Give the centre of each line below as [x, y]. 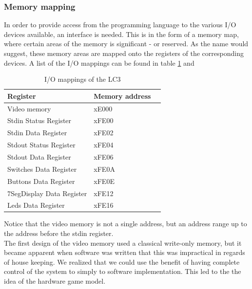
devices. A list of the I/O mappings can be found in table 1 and [99, 63]
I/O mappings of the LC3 [82, 79]
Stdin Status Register [39, 120]
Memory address [122, 96]
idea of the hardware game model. [55, 281]
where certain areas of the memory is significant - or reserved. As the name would [126, 44]
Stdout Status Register [41, 145]
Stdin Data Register [37, 133]
